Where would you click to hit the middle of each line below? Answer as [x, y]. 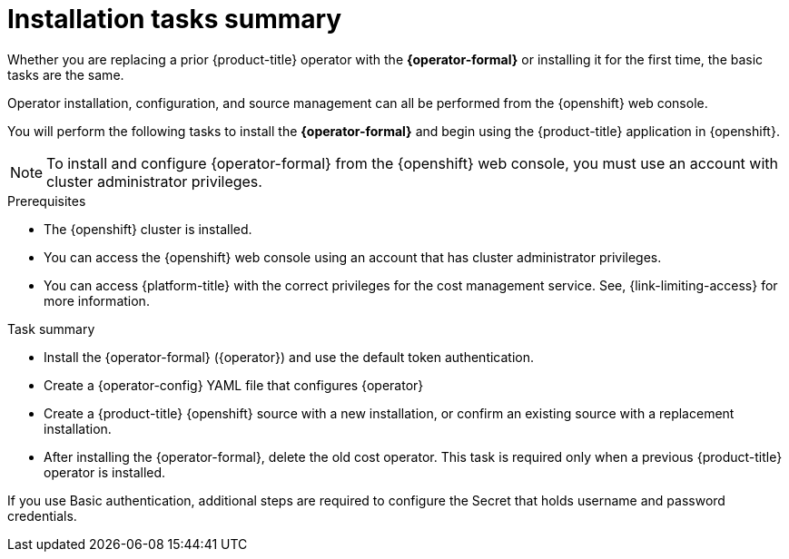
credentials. [42, 515]
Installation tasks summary [175, 19]
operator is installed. [105, 472]
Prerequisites [47, 201]
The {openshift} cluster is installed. [148, 229]
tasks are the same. [66, 74]
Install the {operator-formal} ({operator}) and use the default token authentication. [289, 357]
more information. [97, 300]
